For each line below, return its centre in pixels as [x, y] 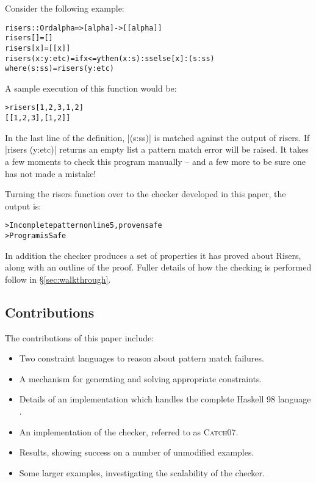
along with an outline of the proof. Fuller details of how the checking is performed [158, 267]
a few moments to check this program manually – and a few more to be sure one [156, 161]
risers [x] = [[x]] [38, 48]
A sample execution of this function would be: [91, 88]
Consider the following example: [65, 8]
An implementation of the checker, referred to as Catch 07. [129, 431]
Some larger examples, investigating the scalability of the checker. [142, 472]
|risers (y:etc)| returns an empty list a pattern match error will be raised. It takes [157, 149]
